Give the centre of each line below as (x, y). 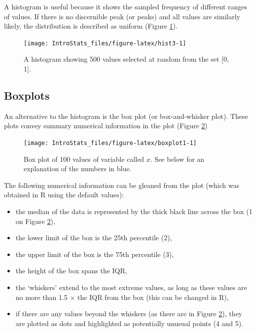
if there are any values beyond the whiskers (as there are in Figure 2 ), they (129, 314)
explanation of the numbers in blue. (78, 168)
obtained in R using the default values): (64, 195)
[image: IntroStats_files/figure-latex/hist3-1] (105, 43)
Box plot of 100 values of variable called (84, 159)
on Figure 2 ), (35, 221)
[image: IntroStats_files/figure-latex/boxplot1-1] (110, 143)
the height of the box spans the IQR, (71, 271)
